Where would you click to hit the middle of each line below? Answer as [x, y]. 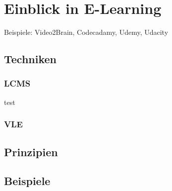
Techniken [30, 59]
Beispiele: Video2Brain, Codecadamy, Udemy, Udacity [86, 32]
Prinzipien [31, 151]
